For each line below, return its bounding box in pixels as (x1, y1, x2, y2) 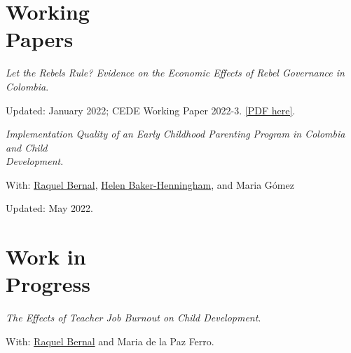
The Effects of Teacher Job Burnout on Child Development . (6, 310, 261, 325)
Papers (6, 25, 74, 53)
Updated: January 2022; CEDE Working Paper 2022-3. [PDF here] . (6, 102, 296, 117)
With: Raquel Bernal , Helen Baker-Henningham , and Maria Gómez (6, 177, 294, 192)
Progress (6, 269, 90, 298)
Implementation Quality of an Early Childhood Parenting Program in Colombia (6, 126, 345, 141)
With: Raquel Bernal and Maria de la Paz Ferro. (6, 333, 214, 348)
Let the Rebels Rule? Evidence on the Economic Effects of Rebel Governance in (6, 65, 345, 80)
